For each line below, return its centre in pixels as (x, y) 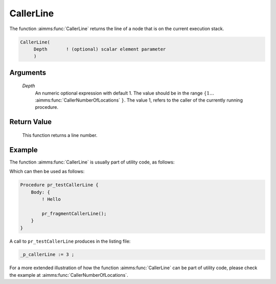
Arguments (28, 72)
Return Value (31, 122)
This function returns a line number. (60, 135)
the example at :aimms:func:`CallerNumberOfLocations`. (69, 275)
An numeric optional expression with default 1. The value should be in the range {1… (124, 93)
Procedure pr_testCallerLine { (60, 185)
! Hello (51, 199)
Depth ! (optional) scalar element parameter (100, 49)
